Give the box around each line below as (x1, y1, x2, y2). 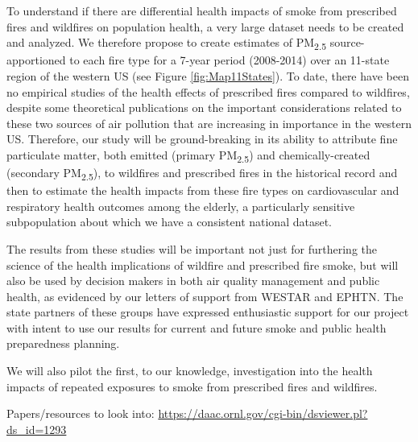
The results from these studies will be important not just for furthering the (6, 240, 377, 257)
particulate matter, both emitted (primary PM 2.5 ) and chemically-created (6, 146, 370, 165)
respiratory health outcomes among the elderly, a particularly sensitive (6, 197, 355, 214)
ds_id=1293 (6, 420, 67, 437)
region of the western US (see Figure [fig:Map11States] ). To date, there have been (6, 67, 409, 84)
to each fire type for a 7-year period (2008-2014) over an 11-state (69, 52, 390, 68)
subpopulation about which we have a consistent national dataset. (6, 213, 332, 230)
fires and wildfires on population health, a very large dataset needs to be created (6, 18, 404, 35)
